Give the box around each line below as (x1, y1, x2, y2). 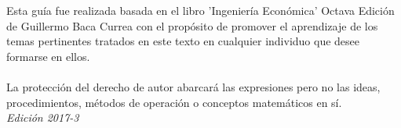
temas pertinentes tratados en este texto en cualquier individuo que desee (6, 33, 360, 49)
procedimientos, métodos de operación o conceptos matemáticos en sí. (6, 94, 342, 110)
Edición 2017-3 (6, 109, 79, 126)
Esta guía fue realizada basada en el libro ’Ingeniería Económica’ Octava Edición (6, 2, 395, 19)
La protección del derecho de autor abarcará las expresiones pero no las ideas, (6, 79, 381, 95)
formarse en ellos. (6, 48, 90, 64)
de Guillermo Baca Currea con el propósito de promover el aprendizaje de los (6, 17, 378, 34)
